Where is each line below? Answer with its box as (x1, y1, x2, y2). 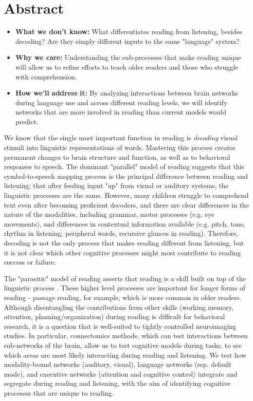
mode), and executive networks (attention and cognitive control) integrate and (4, 368, 238, 379)
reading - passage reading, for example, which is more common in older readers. (4, 292, 241, 302)
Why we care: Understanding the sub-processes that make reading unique (15, 52, 241, 62)
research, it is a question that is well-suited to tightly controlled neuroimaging (4, 321, 236, 331)
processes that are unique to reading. (4, 387, 114, 398)
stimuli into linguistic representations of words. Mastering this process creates (4, 142, 235, 153)
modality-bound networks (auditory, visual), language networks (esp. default (4, 359, 232, 369)
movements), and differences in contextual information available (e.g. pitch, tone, (4, 218, 246, 229)
